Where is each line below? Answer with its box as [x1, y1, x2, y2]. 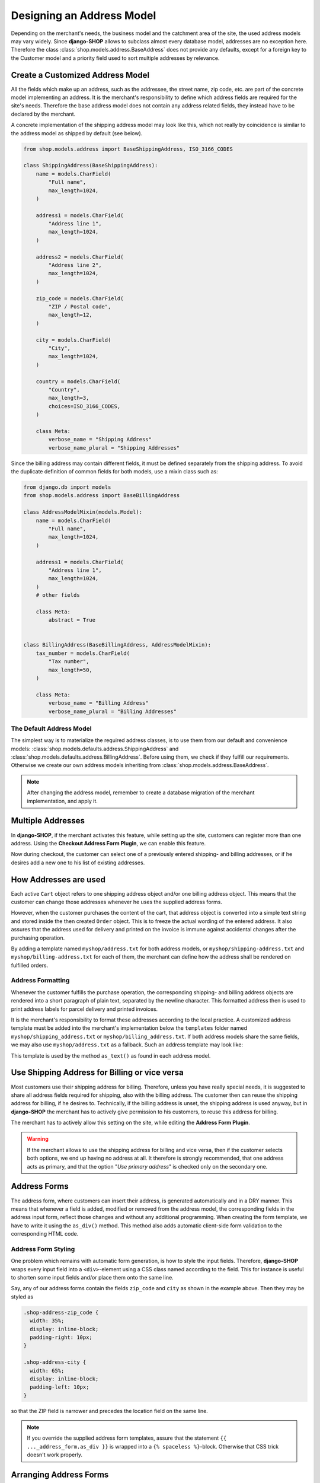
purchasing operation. [11, 934, 65, 941]
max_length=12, [48, 311, 93, 319]
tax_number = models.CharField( [36, 650, 130, 657]
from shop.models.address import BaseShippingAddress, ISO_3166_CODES [23, 145, 233, 152]
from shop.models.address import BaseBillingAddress [23, 492, 180, 499]
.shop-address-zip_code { [23, 1309, 99, 1316]
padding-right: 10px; [30, 1334, 93, 1341]
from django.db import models [23, 483, 111, 491]
